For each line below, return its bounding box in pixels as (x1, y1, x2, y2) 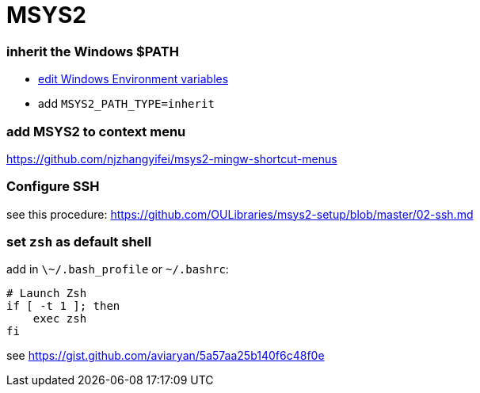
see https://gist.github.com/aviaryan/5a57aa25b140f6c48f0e (6, 349, 325, 363)
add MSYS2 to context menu (6, 123, 186, 139)
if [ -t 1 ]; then (6, 300, 120, 313)
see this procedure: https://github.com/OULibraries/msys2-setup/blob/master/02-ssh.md (6, 207, 474, 221)
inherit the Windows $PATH (6, 43, 179, 59)
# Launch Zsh (6, 287, 87, 300)
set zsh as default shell (6, 234, 152, 250)
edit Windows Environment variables (38, 72, 229, 86)
